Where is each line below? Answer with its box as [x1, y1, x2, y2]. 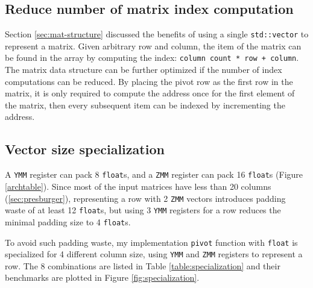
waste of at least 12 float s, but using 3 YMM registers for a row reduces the [5, 204, 281, 216]
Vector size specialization [5, 140, 165, 158]
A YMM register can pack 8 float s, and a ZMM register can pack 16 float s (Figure [5, 168, 303, 181]
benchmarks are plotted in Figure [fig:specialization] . [5, 271, 200, 284]
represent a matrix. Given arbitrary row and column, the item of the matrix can [5, 39, 302, 52]
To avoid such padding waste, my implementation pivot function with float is [5, 236, 298, 248]
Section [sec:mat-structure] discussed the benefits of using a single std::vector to [5, 28, 309, 40]
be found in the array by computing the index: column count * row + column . [5, 51, 299, 64]
